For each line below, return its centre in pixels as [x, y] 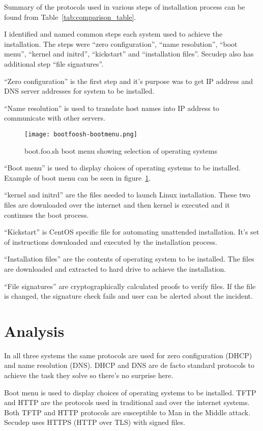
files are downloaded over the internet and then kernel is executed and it [117, 204]
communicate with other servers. [55, 118]
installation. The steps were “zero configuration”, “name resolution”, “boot [121, 44]
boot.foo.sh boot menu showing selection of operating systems [121, 150]
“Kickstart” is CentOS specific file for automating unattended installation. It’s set [132, 232]
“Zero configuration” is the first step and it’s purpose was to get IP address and [129, 81]
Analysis [34, 331]
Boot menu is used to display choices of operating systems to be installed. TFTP [130, 392]
